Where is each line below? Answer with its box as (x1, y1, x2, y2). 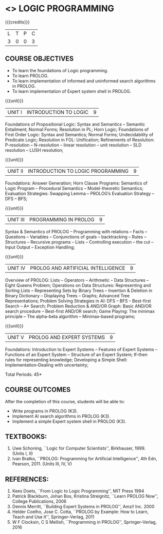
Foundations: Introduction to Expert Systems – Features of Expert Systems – (5, 346, 158, 352)
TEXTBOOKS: (5, 432, 47, 441)
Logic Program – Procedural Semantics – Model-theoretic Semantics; (5, 185, 144, 191)
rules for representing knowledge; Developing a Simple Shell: (5, 357, 127, 363)
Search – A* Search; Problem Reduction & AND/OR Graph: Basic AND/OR (5, 303, 152, 309)
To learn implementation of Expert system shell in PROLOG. (12, 88, 131, 94)
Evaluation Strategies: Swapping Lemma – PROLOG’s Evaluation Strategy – (5, 190, 155, 196)
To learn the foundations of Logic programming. (12, 67, 109, 73)
